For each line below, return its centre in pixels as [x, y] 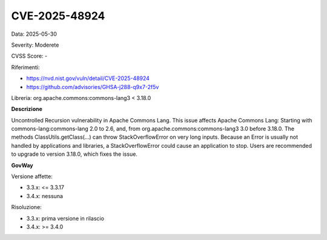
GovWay [22, 165]
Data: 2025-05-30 [34, 34]
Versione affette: [32, 176]
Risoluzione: [26, 207]
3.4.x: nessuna [45, 196]
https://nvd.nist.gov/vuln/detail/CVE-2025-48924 [88, 78]
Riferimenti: [25, 67]
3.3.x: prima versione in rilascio [65, 218]
